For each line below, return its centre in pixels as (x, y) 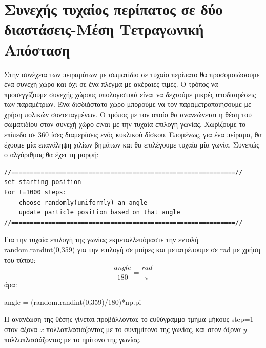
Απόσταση (37, 49)
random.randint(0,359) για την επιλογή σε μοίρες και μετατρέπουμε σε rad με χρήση (132, 249)
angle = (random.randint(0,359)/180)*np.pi (73, 301)
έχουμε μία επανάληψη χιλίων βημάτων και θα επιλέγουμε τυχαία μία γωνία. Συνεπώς (132, 144)
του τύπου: (20, 259)
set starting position (43, 182)
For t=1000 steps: (35, 193)
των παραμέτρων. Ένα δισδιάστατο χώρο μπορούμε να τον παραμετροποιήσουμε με (128, 104)
